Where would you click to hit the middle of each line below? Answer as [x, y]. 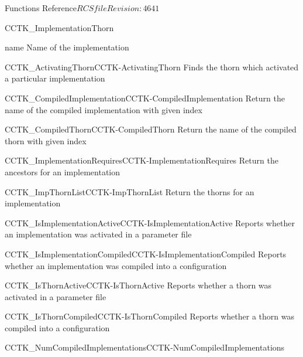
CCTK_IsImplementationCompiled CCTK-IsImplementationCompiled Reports [146, 254]
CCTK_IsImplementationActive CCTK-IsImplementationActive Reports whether [150, 222]
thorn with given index [46, 140]
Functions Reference [41, 8]
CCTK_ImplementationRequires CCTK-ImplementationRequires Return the [142, 160]
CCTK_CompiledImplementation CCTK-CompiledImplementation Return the [145, 98]
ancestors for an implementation [63, 171]
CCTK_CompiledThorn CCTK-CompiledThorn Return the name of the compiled [151, 129]
